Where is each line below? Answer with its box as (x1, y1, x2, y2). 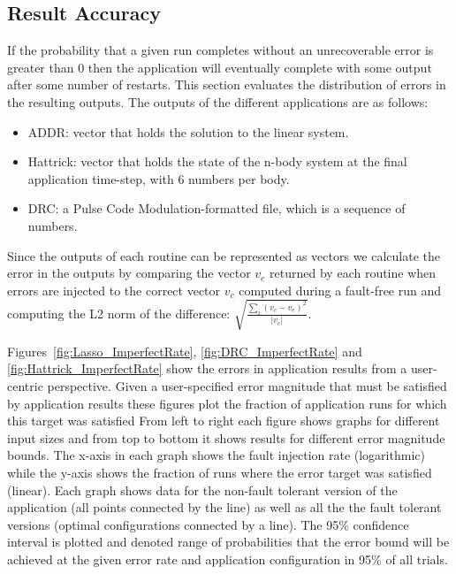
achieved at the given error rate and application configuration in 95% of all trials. (7, 550, 448, 568)
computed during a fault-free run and (239, 280, 442, 299)
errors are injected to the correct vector (7, 280, 221, 299)
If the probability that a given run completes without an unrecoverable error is (7, 41, 434, 59)
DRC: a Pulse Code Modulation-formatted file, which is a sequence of (27, 199, 406, 218)
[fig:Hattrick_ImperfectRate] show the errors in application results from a (7, 359, 407, 378)
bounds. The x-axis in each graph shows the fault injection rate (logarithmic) (7, 446, 425, 464)
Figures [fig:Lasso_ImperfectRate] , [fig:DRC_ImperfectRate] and (7, 341, 362, 360)
